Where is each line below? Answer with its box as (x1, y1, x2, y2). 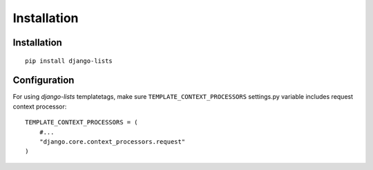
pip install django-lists (25, 57, 113, 65)
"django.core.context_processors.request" (39, 138, 186, 146)
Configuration (12, 75, 75, 86)
